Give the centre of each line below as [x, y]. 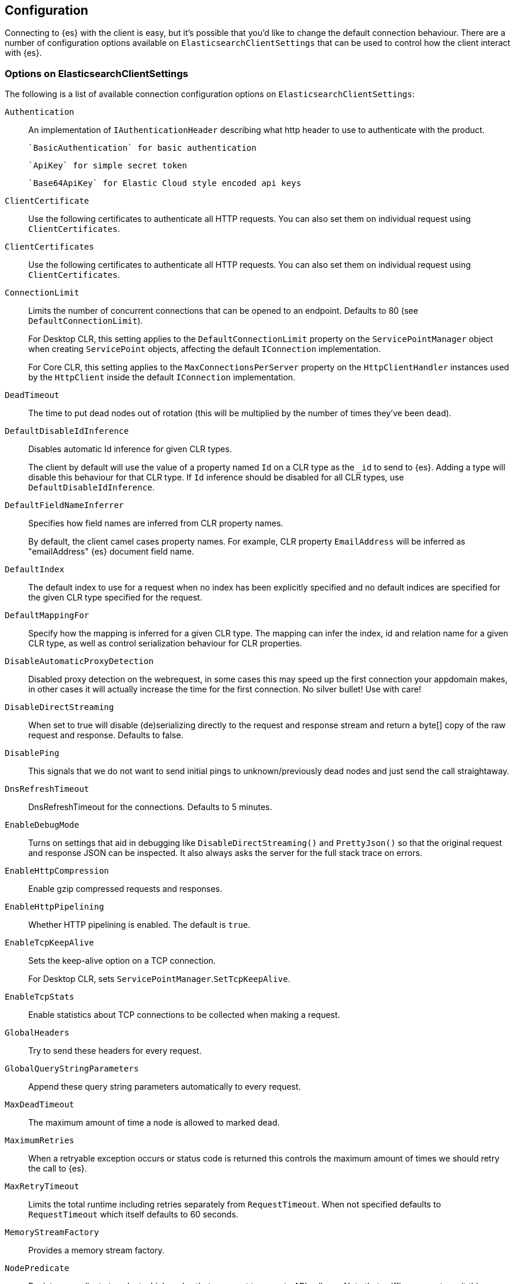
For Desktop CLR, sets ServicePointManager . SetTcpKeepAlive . [160, 979]
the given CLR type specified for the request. [115, 598]
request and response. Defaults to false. [106, 735]
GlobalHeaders [37, 1033]
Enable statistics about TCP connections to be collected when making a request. [184, 1015]
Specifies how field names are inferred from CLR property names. [156, 523]
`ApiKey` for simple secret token [108, 166]
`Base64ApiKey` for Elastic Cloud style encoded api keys [165, 183]
